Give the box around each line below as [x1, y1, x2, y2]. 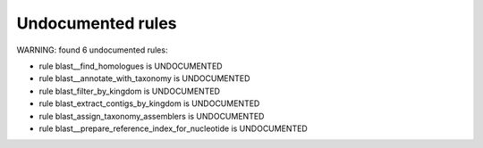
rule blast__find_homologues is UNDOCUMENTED [38, 61, 223, 71]
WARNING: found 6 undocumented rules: [16, 45, 168, 55]
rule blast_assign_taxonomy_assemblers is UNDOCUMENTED [38, 111, 265, 121]
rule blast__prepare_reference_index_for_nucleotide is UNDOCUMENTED [38, 123, 308, 134]
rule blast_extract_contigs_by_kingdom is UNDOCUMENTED [38, 98, 260, 109]
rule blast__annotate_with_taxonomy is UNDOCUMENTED [38, 73, 250, 84]
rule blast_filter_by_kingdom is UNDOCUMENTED [38, 86, 221, 96]
